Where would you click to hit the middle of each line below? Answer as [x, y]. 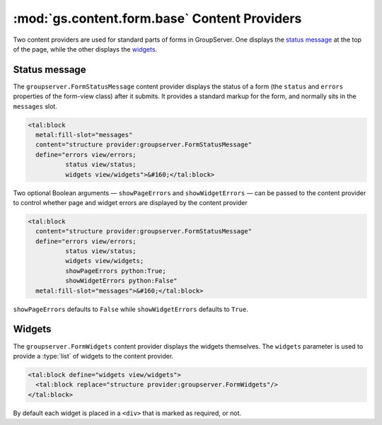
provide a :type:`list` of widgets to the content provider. [93, 356]
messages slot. [35, 106]
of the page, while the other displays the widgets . [85, 49]
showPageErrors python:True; [115, 271]
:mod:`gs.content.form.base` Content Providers [157, 18]
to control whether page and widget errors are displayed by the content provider [130, 202]
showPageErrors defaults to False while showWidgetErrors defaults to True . [131, 309]
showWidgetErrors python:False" [121, 281]
